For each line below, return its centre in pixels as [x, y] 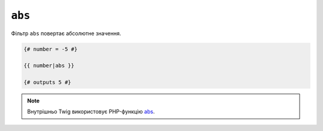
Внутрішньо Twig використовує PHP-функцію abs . [91, 112]
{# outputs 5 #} [48, 82]
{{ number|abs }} [49, 66]
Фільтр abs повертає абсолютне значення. [66, 33]
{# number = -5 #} [51, 49]
